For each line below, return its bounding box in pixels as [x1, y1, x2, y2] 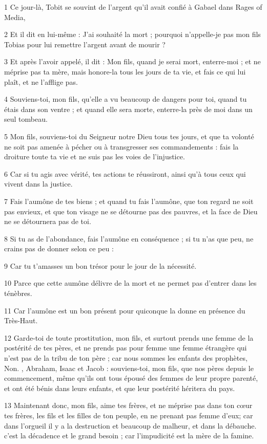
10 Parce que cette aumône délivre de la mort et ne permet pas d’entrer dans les [4, 277, 257, 288]
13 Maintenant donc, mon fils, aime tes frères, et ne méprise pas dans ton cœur [4, 400, 253, 411]
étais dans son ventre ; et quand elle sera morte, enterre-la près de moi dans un [4, 103, 253, 114]
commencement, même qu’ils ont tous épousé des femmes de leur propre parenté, [4, 373, 258, 383]
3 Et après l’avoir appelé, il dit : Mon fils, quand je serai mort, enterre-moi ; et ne [4, 56, 261, 67]
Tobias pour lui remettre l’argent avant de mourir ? [4, 39, 166, 49]
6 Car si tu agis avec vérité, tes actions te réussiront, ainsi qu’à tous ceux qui [4, 168, 246, 179]
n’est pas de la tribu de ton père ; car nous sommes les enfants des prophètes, [4, 353, 248, 363]
